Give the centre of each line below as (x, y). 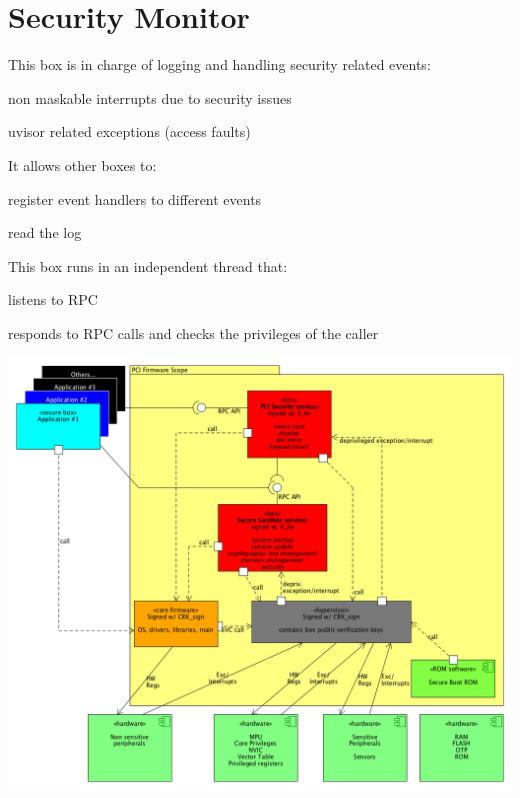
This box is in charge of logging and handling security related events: (219, 64)
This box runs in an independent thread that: (148, 265)
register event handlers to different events (135, 198)
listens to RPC (53, 299)
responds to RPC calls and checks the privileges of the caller (193, 332)
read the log (45, 232)
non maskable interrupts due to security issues (150, 97)
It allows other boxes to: (82, 164)
